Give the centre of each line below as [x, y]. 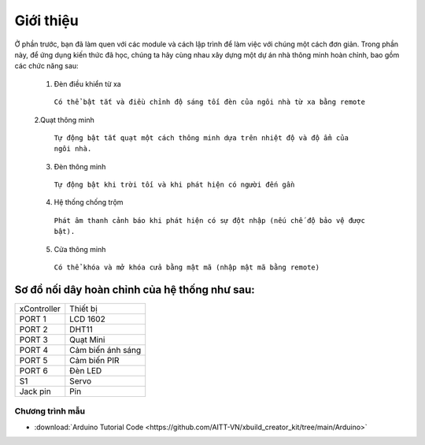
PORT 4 [34, 350]
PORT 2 [34, 329]
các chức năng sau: [46, 66]
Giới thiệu [46, 20]
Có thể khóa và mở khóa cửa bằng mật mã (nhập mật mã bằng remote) [187, 267]
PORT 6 [34, 370]
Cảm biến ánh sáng [105, 350]
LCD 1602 [87, 319]
